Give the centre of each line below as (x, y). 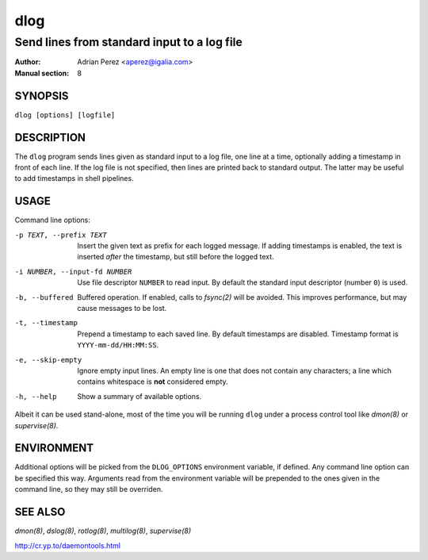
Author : (28, 62)
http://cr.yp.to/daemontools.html (68, 545)
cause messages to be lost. (122, 309)
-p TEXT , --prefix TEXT (61, 235)
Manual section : (42, 73)
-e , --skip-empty (48, 360)
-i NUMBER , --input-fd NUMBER (73, 271)
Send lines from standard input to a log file (129, 42)
